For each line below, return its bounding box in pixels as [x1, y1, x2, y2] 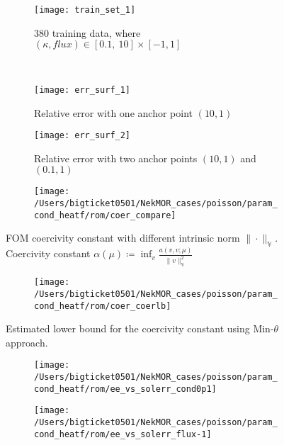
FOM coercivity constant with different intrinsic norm [6, 230, 240, 245]
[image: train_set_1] [34, 5, 136, 15]
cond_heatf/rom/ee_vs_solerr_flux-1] [34, 429, 212, 439]
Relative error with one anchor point [34, 105, 193, 120]
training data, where [52, 25, 141, 40]
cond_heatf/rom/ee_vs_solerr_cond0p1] [34, 383, 217, 394]
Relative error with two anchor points [34, 150, 198, 165]
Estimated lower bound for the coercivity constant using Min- [6, 321, 274, 336]
